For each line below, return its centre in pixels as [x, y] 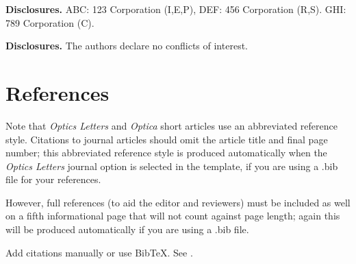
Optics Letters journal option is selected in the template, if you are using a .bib [172, 166]
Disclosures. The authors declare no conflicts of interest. [127, 46]
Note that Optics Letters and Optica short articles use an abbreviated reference [171, 125]
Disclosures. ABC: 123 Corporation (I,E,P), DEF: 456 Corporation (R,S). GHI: [176, 9]
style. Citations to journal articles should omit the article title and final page [167, 139]
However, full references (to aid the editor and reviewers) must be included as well [178, 202]
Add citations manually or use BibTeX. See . [99, 252]
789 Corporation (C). [50, 22]
